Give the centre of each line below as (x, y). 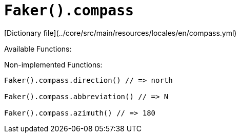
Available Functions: (38, 49)
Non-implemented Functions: (53, 64)
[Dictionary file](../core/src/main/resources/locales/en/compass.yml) (121, 33)
